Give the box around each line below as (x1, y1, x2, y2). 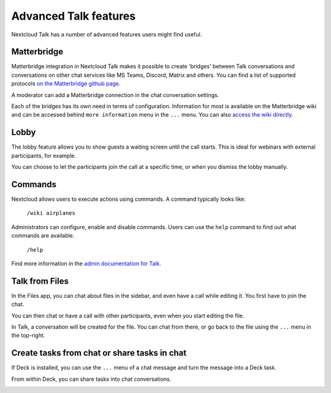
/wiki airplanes (26, 209, 76, 217)
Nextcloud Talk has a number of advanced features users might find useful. (11, 31, 202, 38)
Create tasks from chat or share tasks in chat (11, 348, 187, 359)
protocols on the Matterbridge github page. (11, 80, 121, 87)
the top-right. (11, 332, 45, 339)
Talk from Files (11, 276, 69, 286)
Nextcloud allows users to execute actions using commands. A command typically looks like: (11, 195, 246, 203)
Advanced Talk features (11, 9, 136, 23)
